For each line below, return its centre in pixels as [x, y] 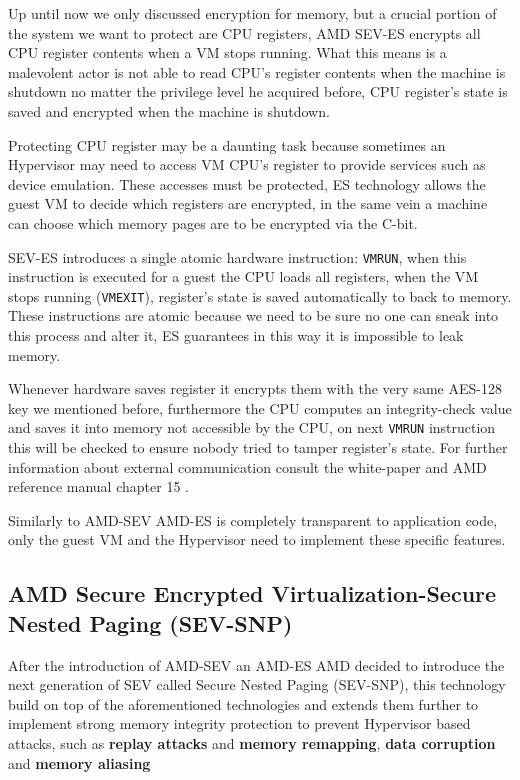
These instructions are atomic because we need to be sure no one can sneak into [253, 315]
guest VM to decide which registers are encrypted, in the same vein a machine [248, 203]
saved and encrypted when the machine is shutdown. [169, 110]
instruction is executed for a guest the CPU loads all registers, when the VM [243, 276]
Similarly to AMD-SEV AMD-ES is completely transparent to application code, [253, 519]
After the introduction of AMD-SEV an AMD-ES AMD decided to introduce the [256, 664]
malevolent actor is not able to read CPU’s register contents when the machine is [257, 71]
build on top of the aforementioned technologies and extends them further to [243, 703]
